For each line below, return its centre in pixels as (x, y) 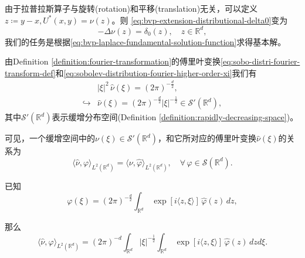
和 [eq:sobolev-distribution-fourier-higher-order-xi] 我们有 (156, 72)
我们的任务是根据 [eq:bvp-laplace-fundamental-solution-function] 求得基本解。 (145, 41)
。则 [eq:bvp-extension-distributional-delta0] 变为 (200, 20)
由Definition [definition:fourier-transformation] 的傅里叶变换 (113, 61)
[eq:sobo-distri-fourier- (260, 61)
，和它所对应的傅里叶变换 (207, 138)
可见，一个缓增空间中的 (50, 138)
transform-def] (30, 72)
